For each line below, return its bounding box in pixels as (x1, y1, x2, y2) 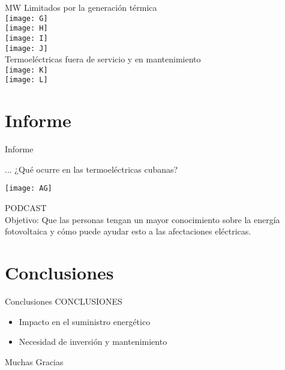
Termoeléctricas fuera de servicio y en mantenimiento (5, 53, 201, 65)
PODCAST (5, 201, 47, 214)
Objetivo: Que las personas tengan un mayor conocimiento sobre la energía (5, 213, 280, 225)
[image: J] (5, 44, 48, 53)
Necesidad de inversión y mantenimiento (19, 335, 167, 348)
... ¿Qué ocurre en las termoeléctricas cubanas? (5, 163, 178, 175)
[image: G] (5, 14, 48, 23)
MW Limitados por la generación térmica (5, 1, 157, 13)
